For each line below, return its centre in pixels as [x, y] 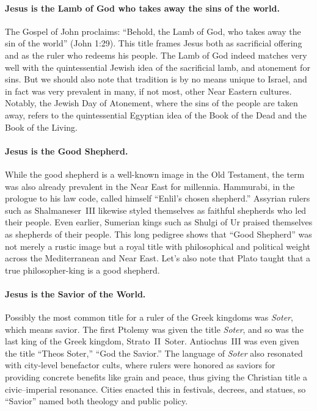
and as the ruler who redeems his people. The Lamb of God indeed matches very [156, 55]
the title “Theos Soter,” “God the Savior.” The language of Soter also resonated [154, 353]
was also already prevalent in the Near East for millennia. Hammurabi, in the [150, 186]
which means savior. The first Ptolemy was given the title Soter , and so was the [154, 329]
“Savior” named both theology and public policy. [97, 401]
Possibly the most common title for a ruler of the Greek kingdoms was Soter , [149, 317]
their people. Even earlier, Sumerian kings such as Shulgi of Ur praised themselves [159, 222]
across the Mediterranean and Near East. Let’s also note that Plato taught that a [158, 258]
